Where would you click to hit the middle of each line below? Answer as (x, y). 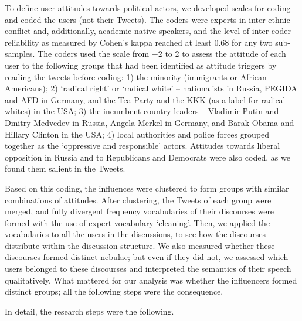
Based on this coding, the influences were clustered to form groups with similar (147, 188)
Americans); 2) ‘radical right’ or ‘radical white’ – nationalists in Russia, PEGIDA (151, 88)
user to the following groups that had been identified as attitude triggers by (141, 65)
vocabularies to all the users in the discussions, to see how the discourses (135, 234)
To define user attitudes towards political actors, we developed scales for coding (148, 8)
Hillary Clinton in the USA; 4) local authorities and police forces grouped (137, 134)
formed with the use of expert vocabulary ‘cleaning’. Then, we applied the (138, 222)
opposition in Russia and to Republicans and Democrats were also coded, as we (147, 157)
